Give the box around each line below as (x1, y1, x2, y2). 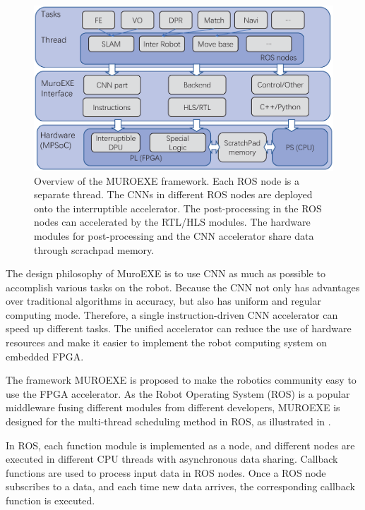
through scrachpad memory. (34, 242, 155, 257)
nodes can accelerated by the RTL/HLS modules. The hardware (34, 214, 311, 229)
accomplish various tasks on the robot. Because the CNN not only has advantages (6, 279, 360, 294)
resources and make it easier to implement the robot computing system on (6, 335, 328, 350)
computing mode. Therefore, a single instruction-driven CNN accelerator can (6, 307, 338, 322)
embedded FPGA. (6, 348, 84, 363)
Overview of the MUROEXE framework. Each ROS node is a (34, 173, 300, 188)
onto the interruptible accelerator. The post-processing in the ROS (34, 200, 322, 215)
